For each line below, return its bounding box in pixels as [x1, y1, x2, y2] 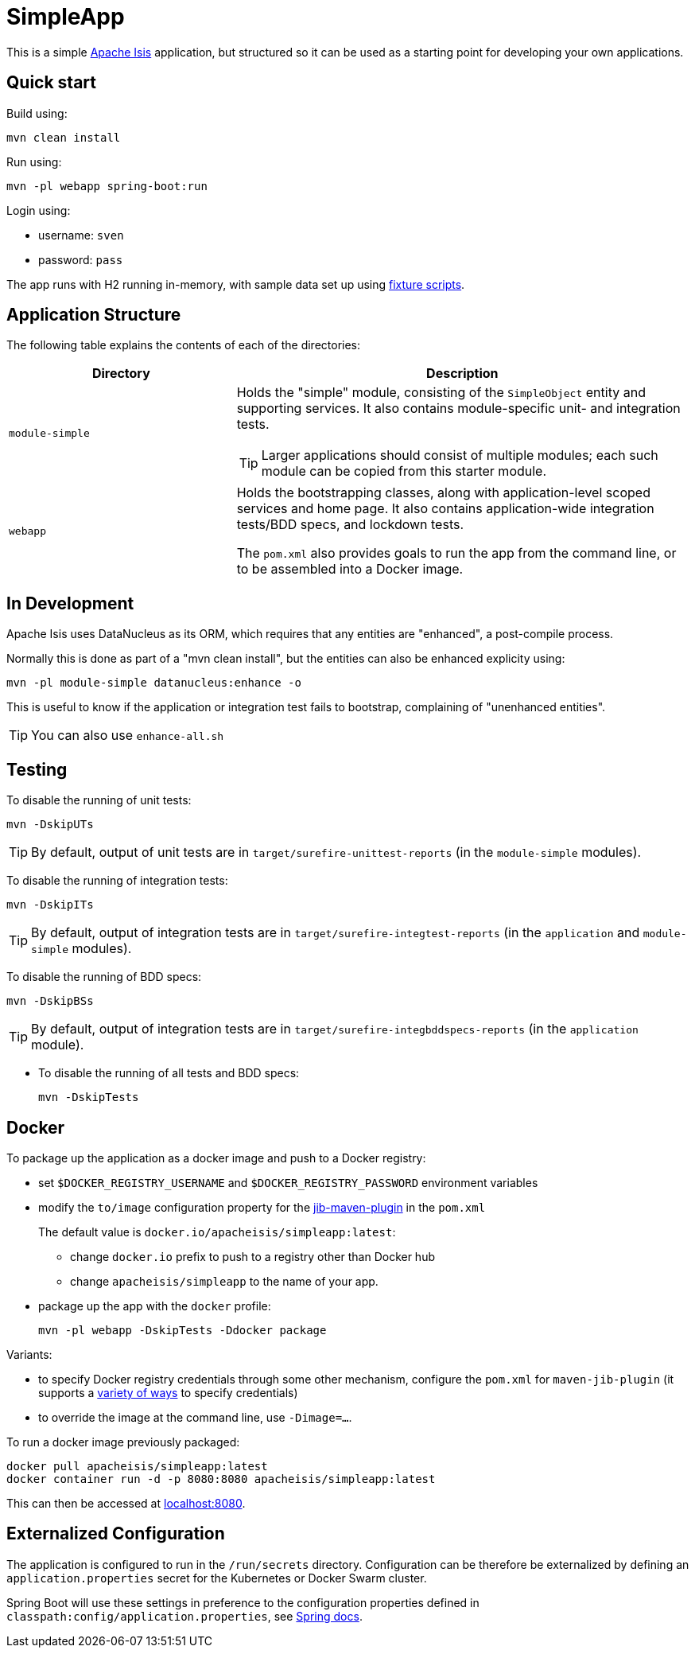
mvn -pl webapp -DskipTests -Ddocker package [38, 1323, 327, 1337]
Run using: [6, 154, 62, 169]
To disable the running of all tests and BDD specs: [38, 1066, 300, 1080]
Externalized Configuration [6, 1524, 225, 1544]
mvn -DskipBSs [6, 994, 94, 1008]
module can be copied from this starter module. [261, 463, 547, 480]
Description [426, 365, 499, 382]
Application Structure [6, 305, 181, 325]
